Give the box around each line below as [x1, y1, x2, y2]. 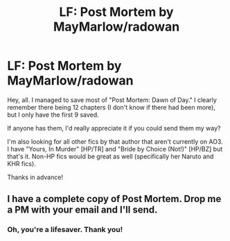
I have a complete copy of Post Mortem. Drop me [7, 193, 222, 205]
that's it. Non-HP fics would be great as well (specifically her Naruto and [7, 152, 214, 160]
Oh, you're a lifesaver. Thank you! [7, 225, 123, 235]
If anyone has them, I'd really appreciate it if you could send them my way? [7, 124, 221, 132]
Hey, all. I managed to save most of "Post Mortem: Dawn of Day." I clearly [7, 95, 217, 104]
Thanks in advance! [7, 173, 64, 181]
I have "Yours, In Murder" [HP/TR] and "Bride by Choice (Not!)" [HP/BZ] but [7, 144, 223, 153]
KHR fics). [7, 159, 36, 167]
